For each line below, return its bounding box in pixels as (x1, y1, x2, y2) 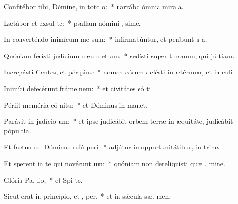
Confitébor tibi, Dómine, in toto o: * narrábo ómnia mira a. (4, 1, 184, 11)
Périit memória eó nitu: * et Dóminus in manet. (4, 99, 148, 110)
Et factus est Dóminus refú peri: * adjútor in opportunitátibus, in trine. (4, 142, 220, 152)
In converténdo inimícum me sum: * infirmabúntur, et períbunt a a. (4, 34, 207, 44)
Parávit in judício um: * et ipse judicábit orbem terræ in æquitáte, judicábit (4, 116, 233, 126)
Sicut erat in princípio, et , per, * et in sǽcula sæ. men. (4, 191, 171, 201)
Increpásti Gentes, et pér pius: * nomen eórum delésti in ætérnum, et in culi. (4, 67, 235, 77)
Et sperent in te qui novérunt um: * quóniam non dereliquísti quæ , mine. (4, 158, 225, 168)
